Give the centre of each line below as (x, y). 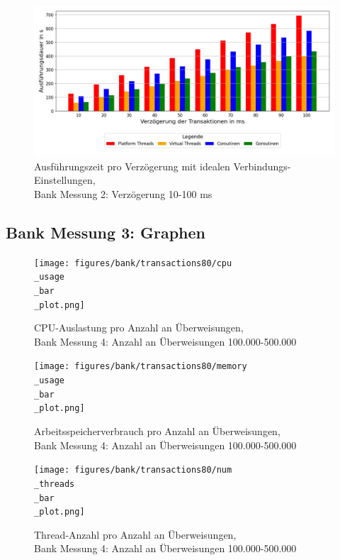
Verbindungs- (262, 166)
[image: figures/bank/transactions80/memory (141, 367)
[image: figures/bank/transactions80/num (133, 470)
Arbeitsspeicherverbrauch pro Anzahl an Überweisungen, (157, 431)
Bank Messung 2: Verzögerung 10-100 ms (123, 193)
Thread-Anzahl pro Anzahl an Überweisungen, (135, 534)
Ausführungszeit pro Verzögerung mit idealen (132, 166)
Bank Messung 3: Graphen (106, 232)
